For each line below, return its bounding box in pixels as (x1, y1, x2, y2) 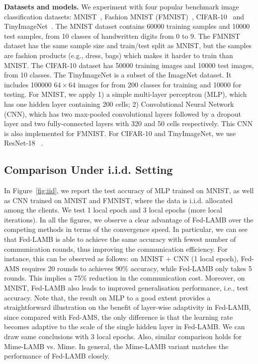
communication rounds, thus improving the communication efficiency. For (4, 243, 228, 254)
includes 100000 (4, 79, 52, 89)
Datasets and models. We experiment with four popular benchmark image (4, 1, 239, 11)
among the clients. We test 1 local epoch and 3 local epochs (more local (4, 205, 222, 215)
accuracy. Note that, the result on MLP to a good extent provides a (4, 292, 211, 302)
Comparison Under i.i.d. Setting (4, 162, 173, 177)
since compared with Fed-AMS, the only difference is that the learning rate (4, 311, 233, 322)
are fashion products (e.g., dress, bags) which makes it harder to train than (4, 50, 233, 60)
